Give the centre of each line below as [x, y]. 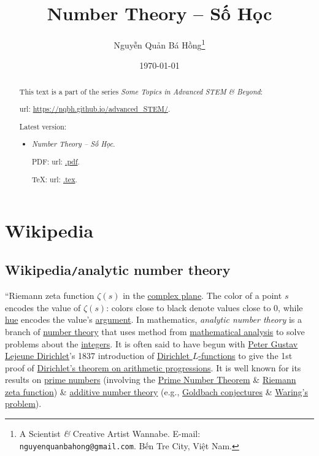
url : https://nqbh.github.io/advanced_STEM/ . [95, 109]
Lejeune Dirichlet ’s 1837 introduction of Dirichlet [98, 356]
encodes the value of [43, 307]
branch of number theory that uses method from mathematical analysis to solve [155, 331]
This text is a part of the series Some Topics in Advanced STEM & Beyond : [141, 91]
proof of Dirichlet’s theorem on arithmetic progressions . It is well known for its [153, 367]
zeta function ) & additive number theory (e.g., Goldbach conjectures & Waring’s [156, 391]
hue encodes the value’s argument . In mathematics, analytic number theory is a [154, 319]
